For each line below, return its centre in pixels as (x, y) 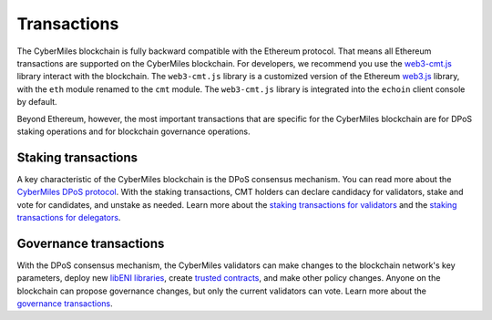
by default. (37, 102)
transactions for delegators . (69, 217)
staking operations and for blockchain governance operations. (133, 131)
